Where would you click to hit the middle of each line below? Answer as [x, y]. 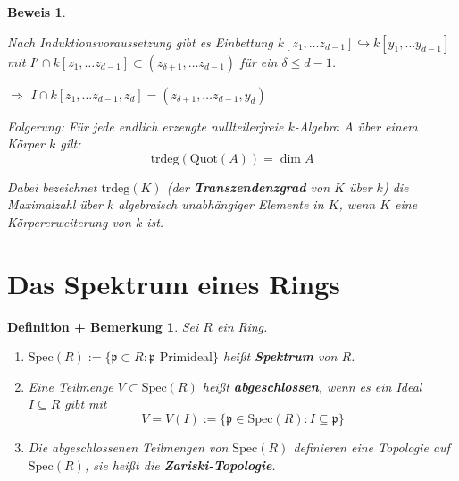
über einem [388, 126]
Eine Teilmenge [71, 386]
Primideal [186, 358]
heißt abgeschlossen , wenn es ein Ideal [312, 386]
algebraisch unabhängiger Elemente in [221, 204]
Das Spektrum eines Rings [174, 283]
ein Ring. [242, 326]
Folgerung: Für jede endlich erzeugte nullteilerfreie [146, 126]
